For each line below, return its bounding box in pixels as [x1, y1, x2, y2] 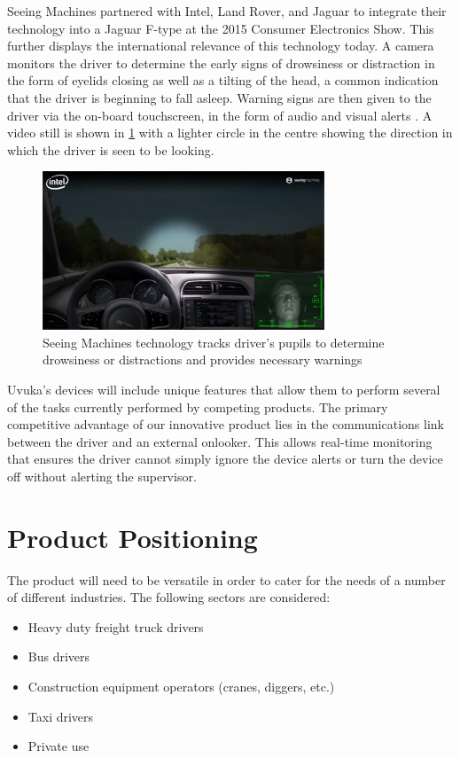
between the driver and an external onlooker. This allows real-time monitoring [7, 432, 433, 450]
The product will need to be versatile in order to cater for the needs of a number [7, 570, 446, 589]
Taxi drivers [27, 707, 94, 725]
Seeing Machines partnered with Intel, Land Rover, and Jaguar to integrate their [7, 2, 447, 20]
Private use [27, 737, 90, 755]
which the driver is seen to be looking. [7, 140, 214, 159]
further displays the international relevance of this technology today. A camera [7, 36, 434, 55]
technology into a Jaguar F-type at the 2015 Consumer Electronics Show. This [7, 19, 434, 37]
